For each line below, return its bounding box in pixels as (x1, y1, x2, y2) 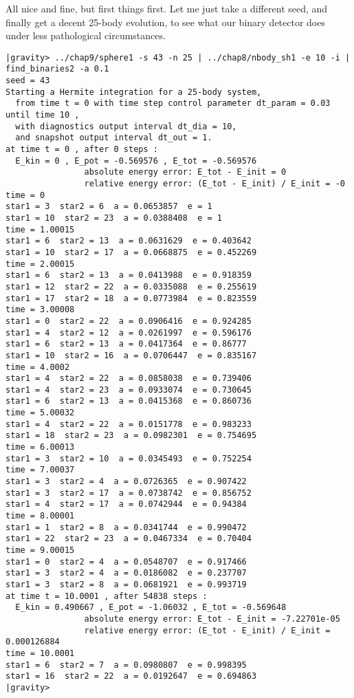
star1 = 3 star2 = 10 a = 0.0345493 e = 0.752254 (5, 453, 252, 463)
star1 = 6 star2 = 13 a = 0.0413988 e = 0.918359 (5, 270, 252, 281)
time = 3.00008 (5, 305, 75, 315)
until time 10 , (5, 110, 80, 120)
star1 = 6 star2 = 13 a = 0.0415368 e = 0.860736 (5, 396, 252, 406)
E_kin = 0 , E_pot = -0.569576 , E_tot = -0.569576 (15, 155, 257, 166)
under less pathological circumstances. (5, 28, 166, 43)
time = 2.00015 (5, 259, 75, 269)
